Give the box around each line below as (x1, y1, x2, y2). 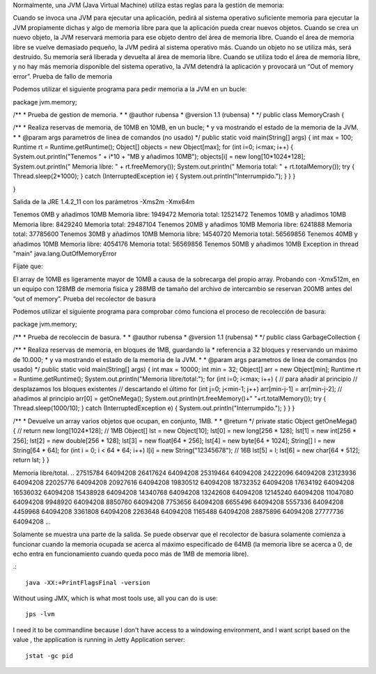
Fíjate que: (13, 262, 43, 271)
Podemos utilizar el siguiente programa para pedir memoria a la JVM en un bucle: (13, 85, 247, 93)
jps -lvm (25, 610, 55, 618)
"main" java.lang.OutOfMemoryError (13, 249, 117, 258)
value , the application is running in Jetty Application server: (13, 636, 185, 644)
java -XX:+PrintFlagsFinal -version (25, 579, 150, 586)
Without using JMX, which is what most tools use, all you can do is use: (13, 594, 219, 602)
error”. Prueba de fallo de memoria (13, 72, 113, 80)
